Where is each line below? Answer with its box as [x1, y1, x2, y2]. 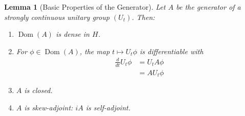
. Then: [131, 11, 155, 22]
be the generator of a [176, 2, 241, 12]
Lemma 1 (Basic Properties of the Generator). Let [4, 2, 166, 12]
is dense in [55, 29, 90, 39]
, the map [79, 45, 110, 56]
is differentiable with [139, 45, 203, 56]
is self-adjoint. [86, 102, 131, 112]
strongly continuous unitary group [4, 11, 110, 22]
